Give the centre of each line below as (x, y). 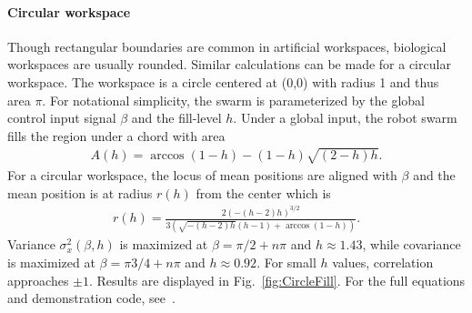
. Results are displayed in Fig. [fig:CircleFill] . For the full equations (277, 280)
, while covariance (412, 244)
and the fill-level (176, 118)
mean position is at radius (80, 192)
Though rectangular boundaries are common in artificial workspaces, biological (227, 46)
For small (290, 262)
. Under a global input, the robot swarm (345, 118)
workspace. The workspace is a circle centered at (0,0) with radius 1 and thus (223, 81)
